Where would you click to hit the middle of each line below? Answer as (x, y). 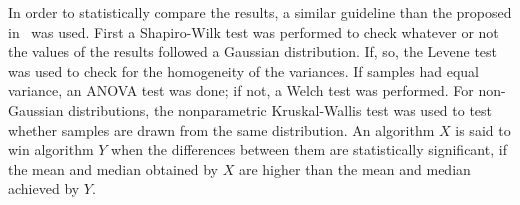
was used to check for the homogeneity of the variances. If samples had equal (243, 70)
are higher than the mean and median (354, 168)
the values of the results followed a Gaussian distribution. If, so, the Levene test (253, 51)
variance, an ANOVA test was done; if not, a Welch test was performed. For (241, 90)
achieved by (44, 188)
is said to (483, 129)
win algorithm (51, 149)
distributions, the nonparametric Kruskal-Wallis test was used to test (280, 109)
